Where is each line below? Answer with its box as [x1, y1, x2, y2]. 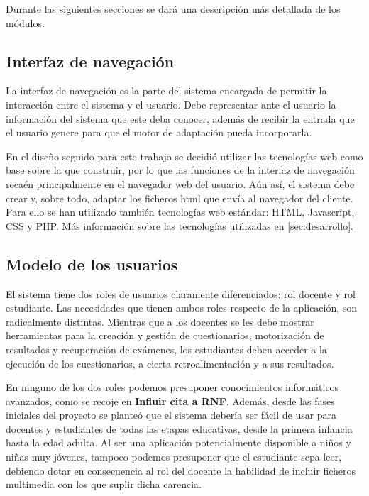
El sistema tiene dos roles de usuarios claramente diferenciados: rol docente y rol [6, 286, 356, 301]
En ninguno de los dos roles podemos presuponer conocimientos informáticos [6, 380, 339, 395]
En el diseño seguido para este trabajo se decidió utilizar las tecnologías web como [6, 148, 363, 163]
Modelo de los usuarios [6, 253, 178, 275]
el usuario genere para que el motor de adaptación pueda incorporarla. [6, 125, 312, 140]
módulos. [6, 15, 45, 30]
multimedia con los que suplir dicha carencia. [6, 477, 202, 492]
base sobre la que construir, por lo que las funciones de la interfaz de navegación [6, 162, 355, 177]
